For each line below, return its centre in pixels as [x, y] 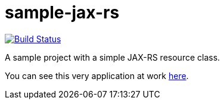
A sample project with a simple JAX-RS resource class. [113, 57]
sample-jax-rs [62, 12]
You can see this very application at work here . [97, 75]
